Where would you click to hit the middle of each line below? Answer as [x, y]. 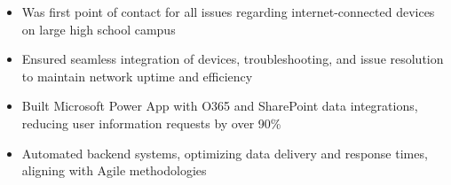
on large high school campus [99, 29]
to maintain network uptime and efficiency [137, 76]
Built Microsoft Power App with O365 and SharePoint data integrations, [220, 106]
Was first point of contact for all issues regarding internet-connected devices [228, 12]
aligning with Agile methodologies [114, 170]
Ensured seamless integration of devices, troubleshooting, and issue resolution [233, 59]
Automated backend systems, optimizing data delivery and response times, [225, 153]
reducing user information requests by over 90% [151, 123]
